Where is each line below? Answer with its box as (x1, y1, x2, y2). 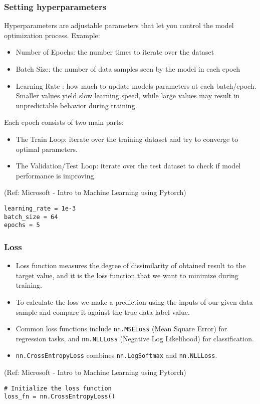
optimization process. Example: (4, 30, 100, 40)
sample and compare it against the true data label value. (16, 306, 190, 317)
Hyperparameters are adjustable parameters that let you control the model (4, 20, 234, 31)
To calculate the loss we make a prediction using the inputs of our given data (16, 296, 253, 307)
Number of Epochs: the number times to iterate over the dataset (16, 47, 214, 57)
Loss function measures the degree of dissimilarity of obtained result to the (16, 260, 246, 271)
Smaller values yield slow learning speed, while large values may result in (16, 90, 240, 101)
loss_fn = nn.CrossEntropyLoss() (4, 393, 115, 400)
